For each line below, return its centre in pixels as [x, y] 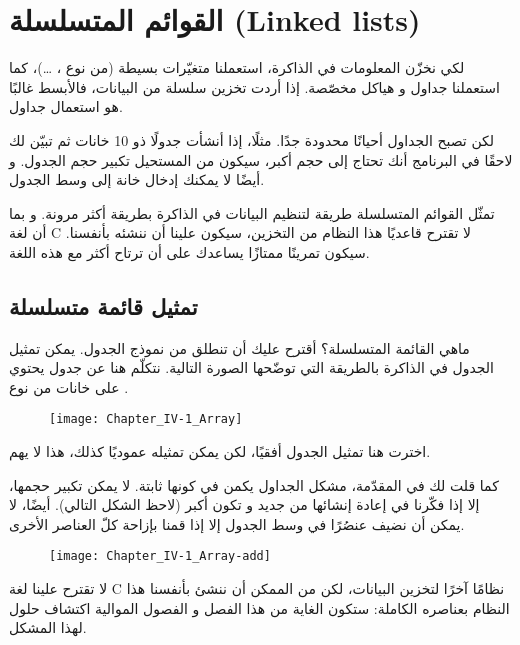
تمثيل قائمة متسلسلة [103, 305]
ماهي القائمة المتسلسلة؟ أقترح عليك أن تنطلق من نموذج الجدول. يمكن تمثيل [239, 347]
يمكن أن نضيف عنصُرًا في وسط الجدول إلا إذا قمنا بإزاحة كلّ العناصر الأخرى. [237, 523]
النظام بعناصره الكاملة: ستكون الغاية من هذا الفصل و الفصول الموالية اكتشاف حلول [259, 607]
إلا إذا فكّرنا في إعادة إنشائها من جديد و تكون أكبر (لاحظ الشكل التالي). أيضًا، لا [244, 504]
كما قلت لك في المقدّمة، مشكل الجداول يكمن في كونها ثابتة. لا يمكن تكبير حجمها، [254, 484]
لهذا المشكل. [48, 627]
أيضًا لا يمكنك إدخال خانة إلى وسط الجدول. [137, 179]
